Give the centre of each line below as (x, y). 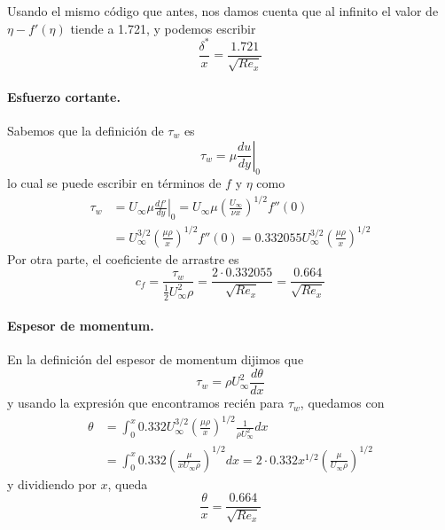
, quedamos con (342, 403)
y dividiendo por (52, 483)
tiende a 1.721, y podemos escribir (163, 28)
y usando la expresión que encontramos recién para (146, 403)
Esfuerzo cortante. (64, 96)
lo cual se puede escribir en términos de (114, 183)
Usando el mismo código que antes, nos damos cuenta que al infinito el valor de (223, 11)
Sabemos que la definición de (86, 130)
